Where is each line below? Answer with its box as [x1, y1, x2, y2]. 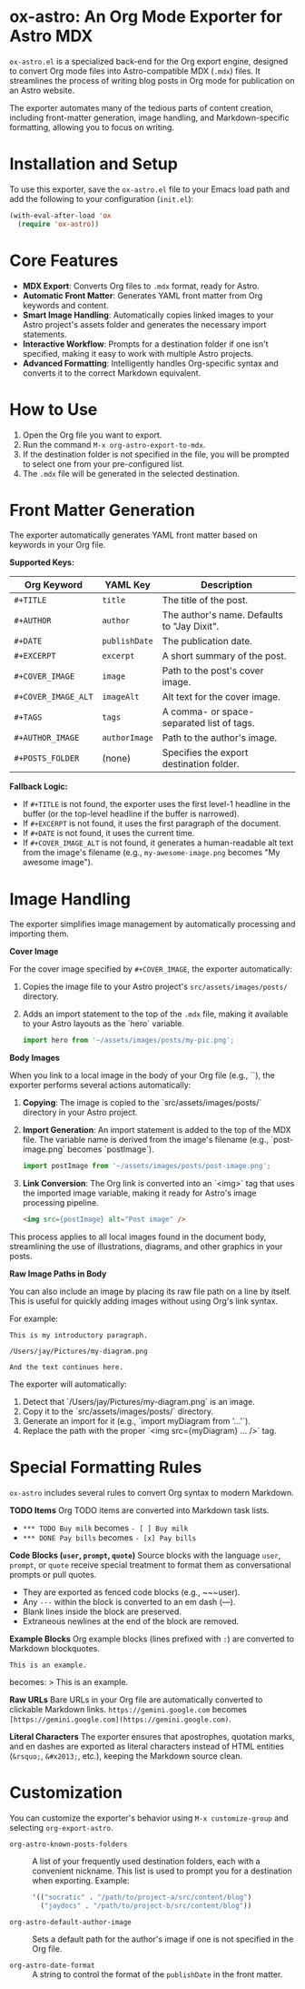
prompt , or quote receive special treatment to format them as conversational [9, 1559, 292, 1570]
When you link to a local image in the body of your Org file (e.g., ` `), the [9, 1070, 275, 1081]
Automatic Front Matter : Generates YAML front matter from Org [22, 289, 263, 301]
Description [201, 579, 252, 591]
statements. [22, 328, 67, 339]
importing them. [9, 928, 70, 939]
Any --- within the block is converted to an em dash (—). [22, 1596, 236, 1607]
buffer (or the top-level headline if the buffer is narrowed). [22, 808, 241, 820]
